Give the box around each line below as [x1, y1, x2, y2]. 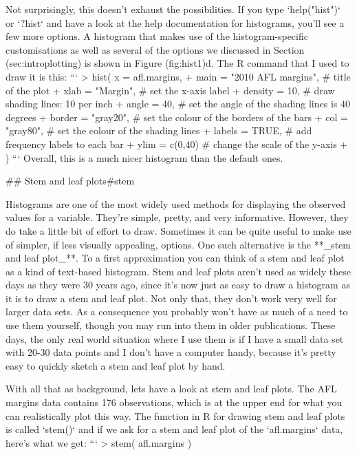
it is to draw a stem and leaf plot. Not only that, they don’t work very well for [6, 290, 337, 305]
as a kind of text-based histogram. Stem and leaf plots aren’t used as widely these [6, 264, 351, 278]
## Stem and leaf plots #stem [6, 173, 135, 188]
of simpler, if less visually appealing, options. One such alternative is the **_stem [6, 237, 351, 251]
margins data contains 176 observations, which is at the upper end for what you [6, 395, 343, 410]
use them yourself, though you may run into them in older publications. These [6, 318, 336, 332]
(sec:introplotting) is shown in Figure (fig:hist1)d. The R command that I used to [6, 56, 349, 70]
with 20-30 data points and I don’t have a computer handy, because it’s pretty [6, 345, 336, 359]
